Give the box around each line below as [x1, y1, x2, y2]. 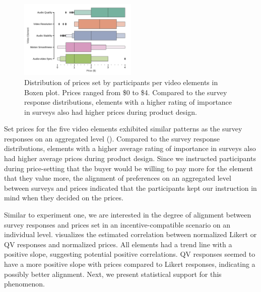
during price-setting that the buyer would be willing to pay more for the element [4, 163, 253, 173]
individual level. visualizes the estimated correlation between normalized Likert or [4, 229, 257, 240]
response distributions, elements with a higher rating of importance [24, 97, 232, 107]
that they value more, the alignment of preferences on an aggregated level [4, 173, 231, 183]
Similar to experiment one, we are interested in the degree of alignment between [4, 209, 251, 220]
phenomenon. [4, 278, 45, 289]
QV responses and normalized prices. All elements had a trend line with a [4, 239, 232, 249]
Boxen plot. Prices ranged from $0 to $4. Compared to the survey [24, 87, 227, 97]
